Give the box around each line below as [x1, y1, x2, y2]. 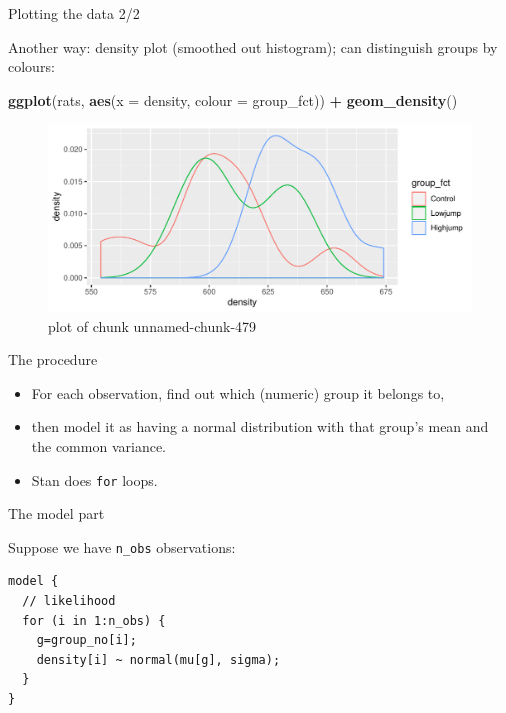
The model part [8, 503, 105, 524]
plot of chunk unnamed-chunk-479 [48, 315, 257, 336]
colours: [8, 56, 55, 77]
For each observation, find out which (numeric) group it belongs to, [31, 382, 445, 403]
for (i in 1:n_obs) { [22, 613, 166, 628]
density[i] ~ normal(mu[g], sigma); [36, 652, 281, 667]
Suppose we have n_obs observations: [8, 536, 236, 557]
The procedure [8, 349, 98, 370]
